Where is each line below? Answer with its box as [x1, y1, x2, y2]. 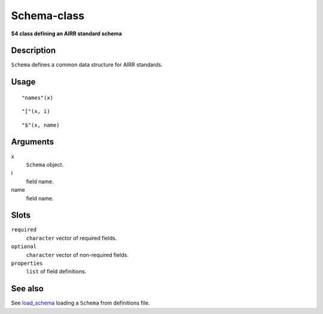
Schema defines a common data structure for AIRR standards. [11, 61, 163, 68]
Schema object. [26, 161, 64, 168]
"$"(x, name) [22, 122, 60, 128]
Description [11, 46, 56, 56]
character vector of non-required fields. [26, 251, 129, 258]
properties [11, 259, 43, 267]
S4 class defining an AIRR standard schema [11, 30, 122, 37]
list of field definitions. [26, 268, 87, 275]
